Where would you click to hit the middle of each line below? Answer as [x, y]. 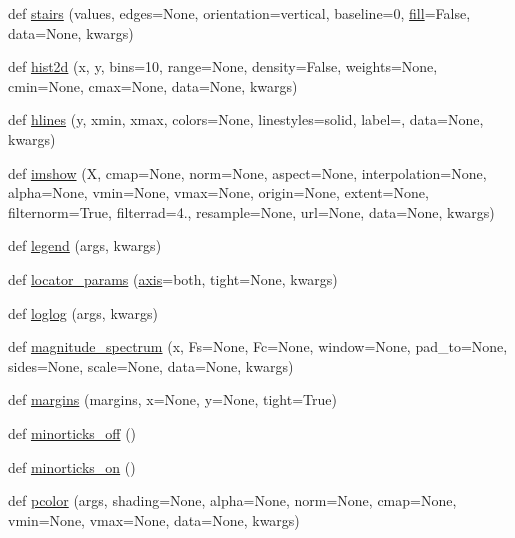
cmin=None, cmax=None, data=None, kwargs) [153, 85]
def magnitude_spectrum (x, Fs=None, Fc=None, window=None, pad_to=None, [258, 346]
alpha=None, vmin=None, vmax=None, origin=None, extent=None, [218, 192]
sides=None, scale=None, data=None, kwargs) [151, 365]
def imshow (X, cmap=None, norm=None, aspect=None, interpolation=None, [247, 172]
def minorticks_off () [72, 432]
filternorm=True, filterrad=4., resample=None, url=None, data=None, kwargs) [251, 211]
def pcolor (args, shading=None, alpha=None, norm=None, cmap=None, [232, 500]
